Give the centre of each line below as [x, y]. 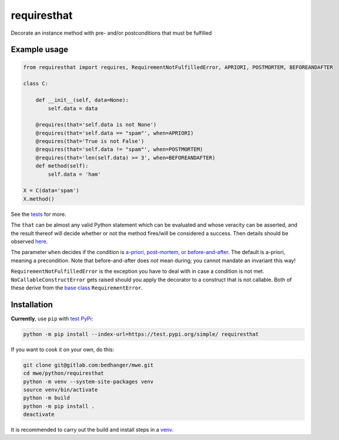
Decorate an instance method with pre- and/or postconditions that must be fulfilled [111, 33]
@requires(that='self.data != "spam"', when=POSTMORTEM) [119, 149]
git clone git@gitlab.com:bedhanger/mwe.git [88, 365]
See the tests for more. [39, 214]
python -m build [47, 398]
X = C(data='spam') [51, 191]
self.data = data [73, 108]
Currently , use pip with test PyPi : [52, 318]
